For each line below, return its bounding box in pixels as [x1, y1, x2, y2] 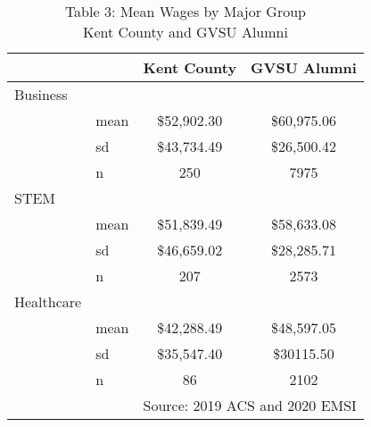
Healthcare [14, 291, 82, 312]
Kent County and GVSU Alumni [82, 21, 288, 42]
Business [14, 84, 68, 105]
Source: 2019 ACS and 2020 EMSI [143, 395, 357, 415]
